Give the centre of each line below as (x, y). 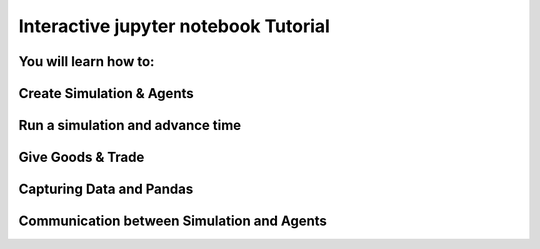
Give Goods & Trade (81, 157)
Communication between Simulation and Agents (172, 221)
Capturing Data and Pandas (106, 189)
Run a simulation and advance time (130, 125)
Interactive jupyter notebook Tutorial (174, 26)
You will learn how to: (86, 61)
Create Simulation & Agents (106, 93)
